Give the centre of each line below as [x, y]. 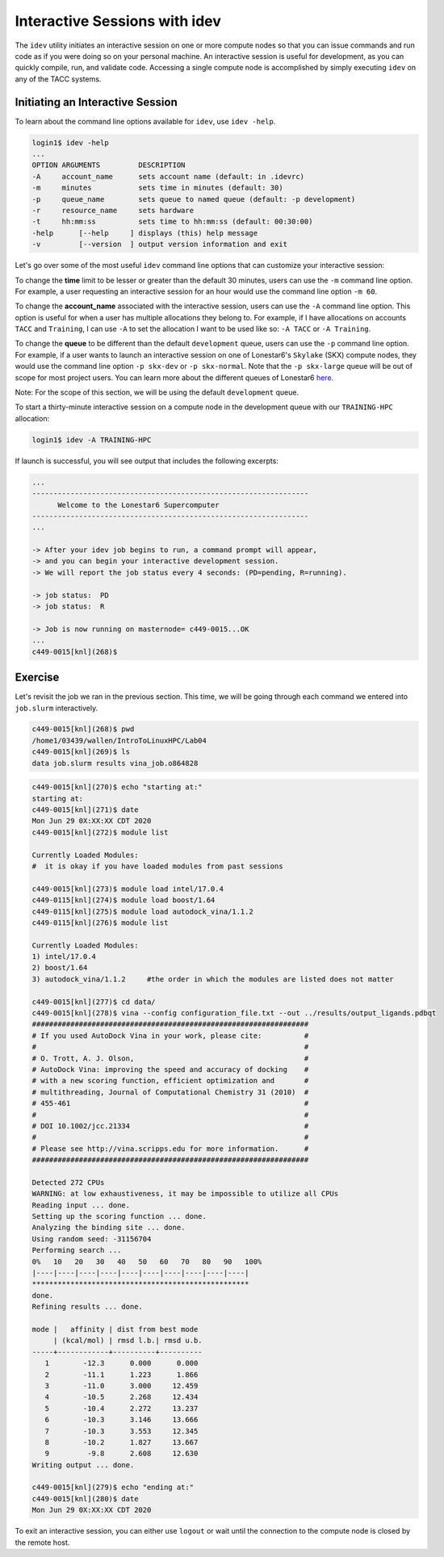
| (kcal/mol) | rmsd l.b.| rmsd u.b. [128, 1341]
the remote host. [42, 1542]
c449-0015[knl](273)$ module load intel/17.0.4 [128, 889]
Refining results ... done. [87, 1307]
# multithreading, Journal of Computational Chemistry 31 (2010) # [170, 1092]
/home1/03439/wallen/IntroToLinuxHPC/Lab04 [119, 740]
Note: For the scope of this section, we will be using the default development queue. [157, 392]
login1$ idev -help [70, 142]
